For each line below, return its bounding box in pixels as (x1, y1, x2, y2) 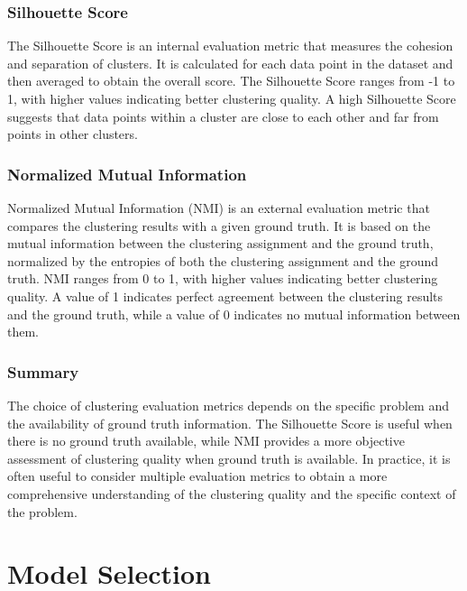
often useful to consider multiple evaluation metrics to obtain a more (7, 466, 388, 485)
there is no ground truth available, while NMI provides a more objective (7, 431, 405, 450)
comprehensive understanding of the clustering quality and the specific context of (7, 484, 456, 503)
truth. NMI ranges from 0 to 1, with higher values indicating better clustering (7, 269, 438, 288)
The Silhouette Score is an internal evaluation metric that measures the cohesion (7, 36, 453, 55)
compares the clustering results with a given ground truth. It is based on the (7, 216, 431, 235)
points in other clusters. (7, 125, 138, 143)
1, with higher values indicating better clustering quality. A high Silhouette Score (7, 89, 456, 107)
